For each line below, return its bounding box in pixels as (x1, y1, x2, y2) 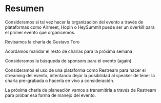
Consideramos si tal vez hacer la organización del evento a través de (5, 19, 144, 25)
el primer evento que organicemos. (5, 29, 76, 35)
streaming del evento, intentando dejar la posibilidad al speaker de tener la (5, 72, 155, 78)
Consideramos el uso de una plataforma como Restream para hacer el (5, 67, 146, 73)
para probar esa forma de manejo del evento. (5, 92, 96, 98)
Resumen (5, 3, 44, 14)
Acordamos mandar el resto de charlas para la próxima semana (5, 48, 133, 54)
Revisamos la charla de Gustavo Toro (5, 39, 80, 44)
